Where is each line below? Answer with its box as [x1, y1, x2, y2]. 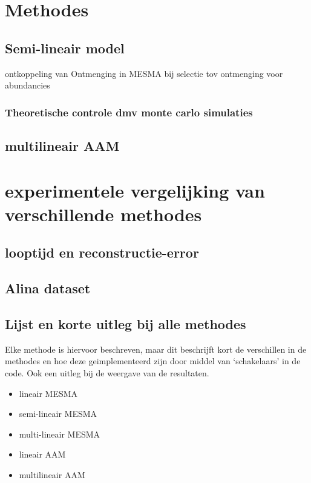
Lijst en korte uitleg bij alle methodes [5, 314, 246, 333]
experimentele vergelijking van [5, 178, 265, 202]
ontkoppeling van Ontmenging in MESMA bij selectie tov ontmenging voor [5, 67, 283, 79]
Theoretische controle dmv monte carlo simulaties [5, 104, 253, 119]
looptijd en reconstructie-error [5, 243, 199, 262]
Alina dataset [5, 279, 91, 298]
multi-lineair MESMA [19, 427, 100, 440]
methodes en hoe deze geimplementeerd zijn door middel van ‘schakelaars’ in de [5, 355, 301, 367]
